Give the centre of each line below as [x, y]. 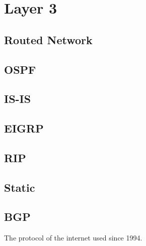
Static [20, 187]
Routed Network [48, 39]
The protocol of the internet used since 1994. [73, 238]
